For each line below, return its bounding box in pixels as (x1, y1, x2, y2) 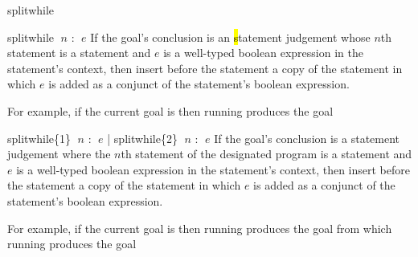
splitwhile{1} (7, 129, 72, 146)
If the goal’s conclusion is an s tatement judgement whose (90, 28, 371, 45)
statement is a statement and (7, 44, 151, 61)
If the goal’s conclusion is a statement (214, 129, 400, 146)
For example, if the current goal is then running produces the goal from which (7, 219, 392, 236)
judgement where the (7, 145, 111, 162)
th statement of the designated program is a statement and (121, 145, 412, 162)
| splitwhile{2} (107, 129, 178, 146)
